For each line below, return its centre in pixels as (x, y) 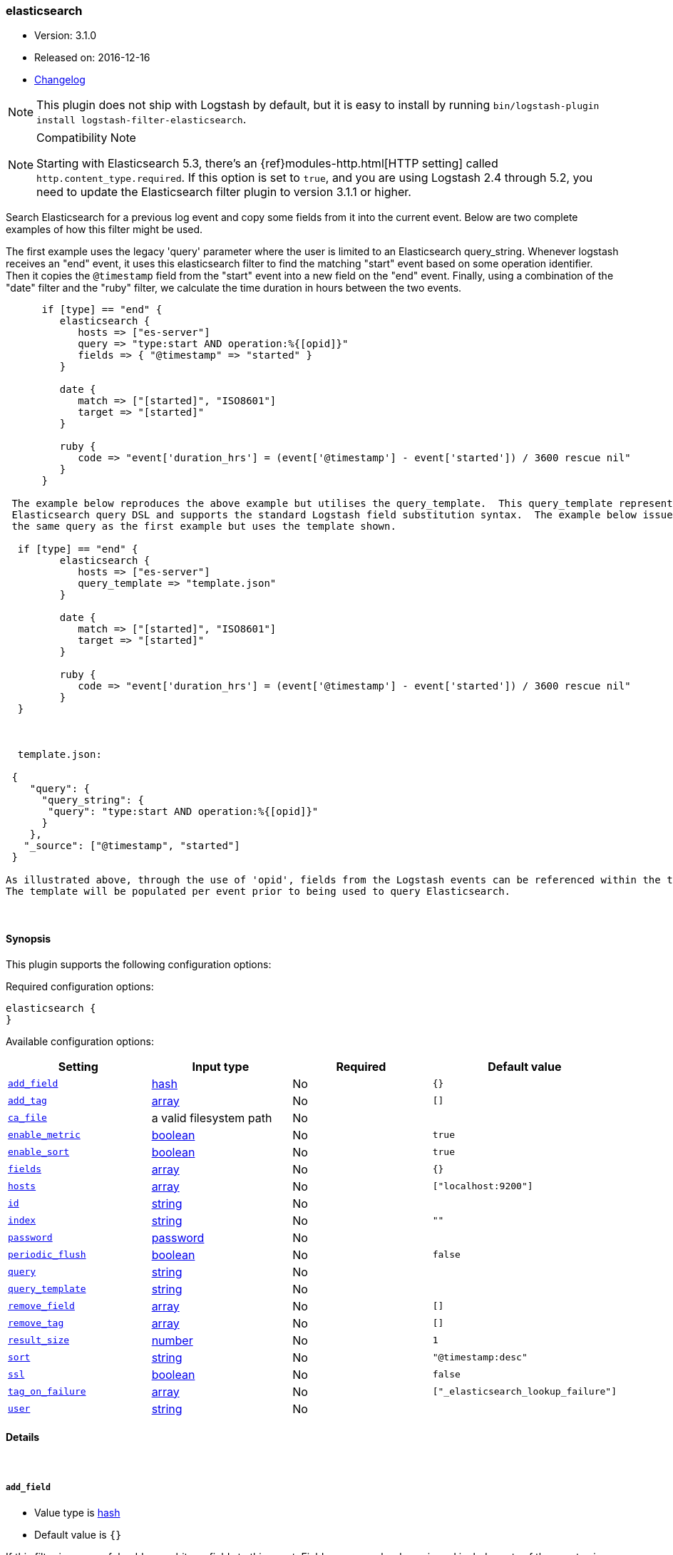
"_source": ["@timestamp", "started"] (132, 846)
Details (23, 1437)
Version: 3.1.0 (66, 36)
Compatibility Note (86, 138)
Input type (221, 1066)
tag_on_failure (47, 1392)
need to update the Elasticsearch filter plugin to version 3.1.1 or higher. (224, 192)
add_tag (27, 1101)
